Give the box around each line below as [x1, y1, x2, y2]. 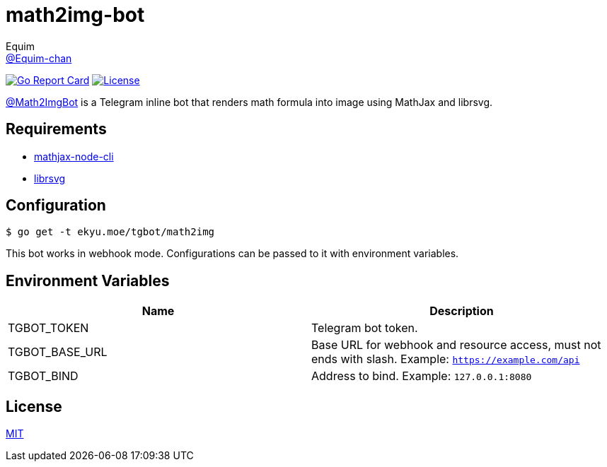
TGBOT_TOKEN [8, 321, 89, 336]
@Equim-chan [6, 52, 72, 64]
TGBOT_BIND [8, 369, 79, 384]
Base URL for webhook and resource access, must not [311, 338, 601, 353]
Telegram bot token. [311, 321, 418, 336]
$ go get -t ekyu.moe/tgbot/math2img [6, 226, 215, 238]
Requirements [6, 120, 107, 138]
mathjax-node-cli [34, 150, 114, 162]
